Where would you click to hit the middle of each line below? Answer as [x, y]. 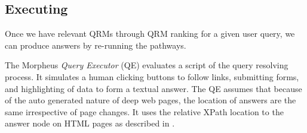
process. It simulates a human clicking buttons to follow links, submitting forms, [152, 76]
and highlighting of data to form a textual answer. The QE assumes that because [153, 88]
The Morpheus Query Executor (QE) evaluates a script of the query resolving [147, 65]
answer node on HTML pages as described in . [90, 123]
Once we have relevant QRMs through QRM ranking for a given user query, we [150, 34]
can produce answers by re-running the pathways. [96, 45]
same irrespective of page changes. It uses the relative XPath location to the [144, 111]
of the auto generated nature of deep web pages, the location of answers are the [151, 100]
